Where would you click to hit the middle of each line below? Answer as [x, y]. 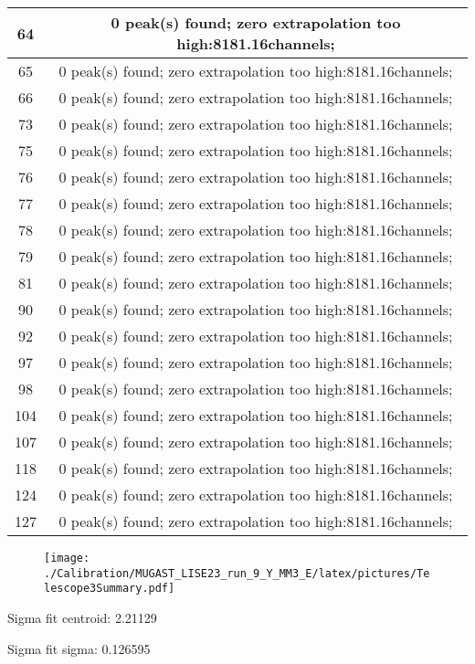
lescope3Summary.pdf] [110, 589]
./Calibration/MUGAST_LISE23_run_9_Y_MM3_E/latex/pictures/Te [237, 573]
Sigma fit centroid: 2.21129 [82, 617]
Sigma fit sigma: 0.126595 [79, 648]
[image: [67, 558]
